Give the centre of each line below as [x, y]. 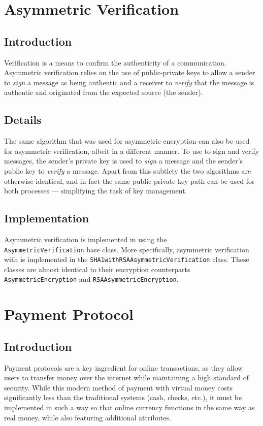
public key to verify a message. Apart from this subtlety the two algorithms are [128, 170]
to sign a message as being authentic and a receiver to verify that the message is [129, 82]
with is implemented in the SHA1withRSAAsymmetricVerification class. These [127, 259]
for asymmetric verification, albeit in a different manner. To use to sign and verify [132, 151]
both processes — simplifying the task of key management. [96, 191]
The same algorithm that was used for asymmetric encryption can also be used [127, 141]
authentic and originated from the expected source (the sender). [104, 92]
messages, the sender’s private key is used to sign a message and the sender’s [124, 161]
